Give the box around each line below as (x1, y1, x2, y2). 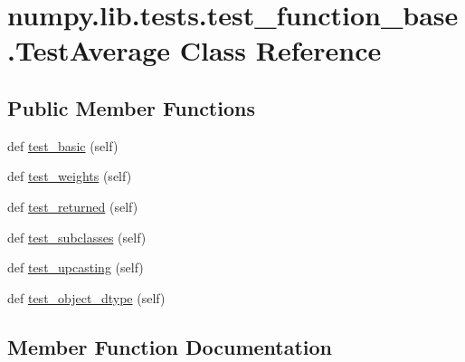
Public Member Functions (7, 93, 255, 121)
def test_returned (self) (7, 196, 138, 215)
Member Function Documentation (7, 332, 333, 360)
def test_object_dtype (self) (7, 288, 166, 307)
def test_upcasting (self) (7, 258, 144, 277)
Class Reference (179, 32, 382, 69)
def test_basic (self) (7, 136, 119, 155)
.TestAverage (7, 32, 171, 69)
